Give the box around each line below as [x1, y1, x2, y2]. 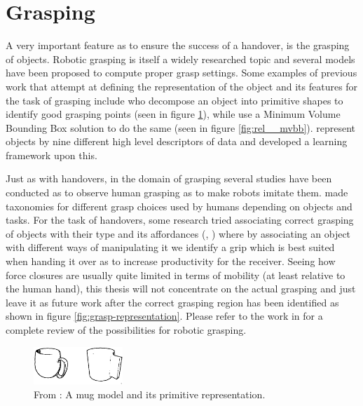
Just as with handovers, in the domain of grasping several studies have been [6, 171, 332, 186]
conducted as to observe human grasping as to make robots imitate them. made [6, 185, 348, 200]
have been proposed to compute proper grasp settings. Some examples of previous [6, 65, 357, 80]
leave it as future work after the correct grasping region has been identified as [6, 295, 339, 309]
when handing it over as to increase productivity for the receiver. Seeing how [6, 254, 336, 269]
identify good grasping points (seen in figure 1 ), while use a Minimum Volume [6, 107, 341, 121]
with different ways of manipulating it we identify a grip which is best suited [6, 240, 335, 255]
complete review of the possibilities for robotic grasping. [6, 323, 247, 337]
